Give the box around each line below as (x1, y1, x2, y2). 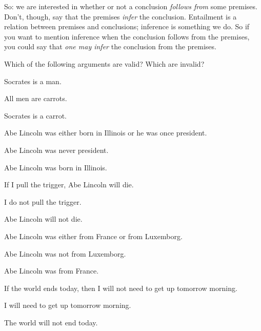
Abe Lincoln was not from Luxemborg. (4, 248, 126, 259)
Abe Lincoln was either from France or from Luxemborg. (4, 230, 183, 241)
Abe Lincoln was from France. (4, 265, 99, 276)
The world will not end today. (4, 317, 98, 327)
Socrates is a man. (4, 75, 62, 86)
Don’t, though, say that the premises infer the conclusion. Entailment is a (4, 11, 237, 22)
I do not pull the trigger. (4, 196, 82, 207)
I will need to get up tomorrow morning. (4, 300, 131, 310)
